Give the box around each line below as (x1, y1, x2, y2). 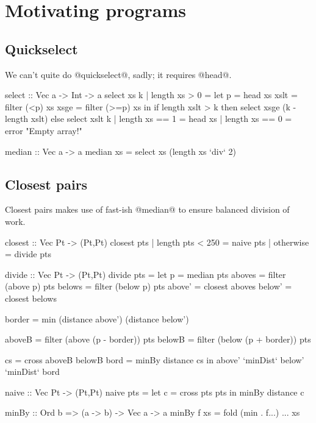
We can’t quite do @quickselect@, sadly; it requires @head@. (5, 68, 232, 80)
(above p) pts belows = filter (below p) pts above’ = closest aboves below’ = (5, 280, 292, 293)
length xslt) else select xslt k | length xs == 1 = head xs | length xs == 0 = (5, 112, 292, 125)
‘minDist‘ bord (5, 365, 60, 378)
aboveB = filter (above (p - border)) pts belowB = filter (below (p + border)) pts (5, 333, 311, 346)
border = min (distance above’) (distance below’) (5, 312, 189, 325)
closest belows (5, 291, 57, 304)
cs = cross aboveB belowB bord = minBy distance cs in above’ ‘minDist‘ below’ (5, 353, 304, 366)
